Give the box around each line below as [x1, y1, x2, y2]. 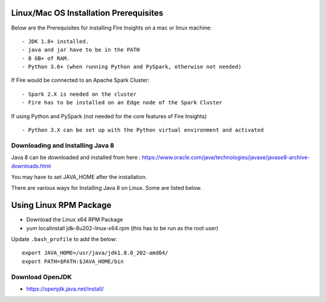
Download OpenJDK [11, 272, 72, 281]
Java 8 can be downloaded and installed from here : [11, 154, 141, 161]
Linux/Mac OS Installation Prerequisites [11, 8, 164, 18]
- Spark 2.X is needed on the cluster [22, 90, 137, 98]
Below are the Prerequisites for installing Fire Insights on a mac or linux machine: [11, 24, 212, 31]
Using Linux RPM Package [11, 200, 112, 210]
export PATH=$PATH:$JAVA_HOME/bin [22, 258, 124, 265]
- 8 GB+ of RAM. [22, 55, 70, 61]
